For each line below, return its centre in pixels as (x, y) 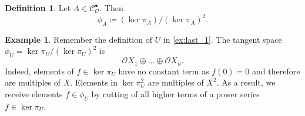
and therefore (276, 71)
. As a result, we (246, 82)
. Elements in (94, 82)
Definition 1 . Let (38, 8)
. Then (111, 8)
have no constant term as (164, 71)
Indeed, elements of (39, 71)
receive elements (34, 93)
